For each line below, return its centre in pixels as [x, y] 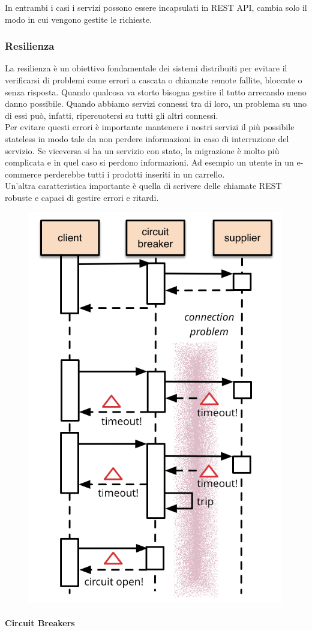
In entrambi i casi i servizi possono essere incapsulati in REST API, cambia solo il [156, 7]
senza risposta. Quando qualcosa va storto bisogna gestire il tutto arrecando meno [156, 91]
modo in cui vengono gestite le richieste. [79, 19]
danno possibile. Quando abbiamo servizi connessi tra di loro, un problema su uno [156, 103]
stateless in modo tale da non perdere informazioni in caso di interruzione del [147, 138]
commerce [23, 174]
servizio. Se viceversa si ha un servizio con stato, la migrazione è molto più [142, 150]
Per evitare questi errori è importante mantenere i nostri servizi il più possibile [150, 127]
